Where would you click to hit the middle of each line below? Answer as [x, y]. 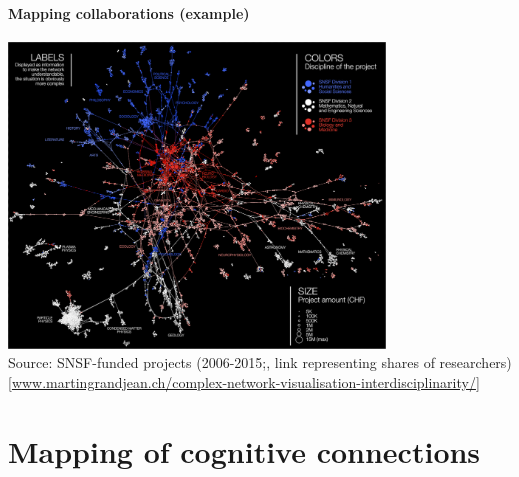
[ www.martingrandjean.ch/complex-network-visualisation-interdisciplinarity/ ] [244, 382]
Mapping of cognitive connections [244, 450]
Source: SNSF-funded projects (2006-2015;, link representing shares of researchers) [260, 362]
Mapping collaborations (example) [129, 12]
